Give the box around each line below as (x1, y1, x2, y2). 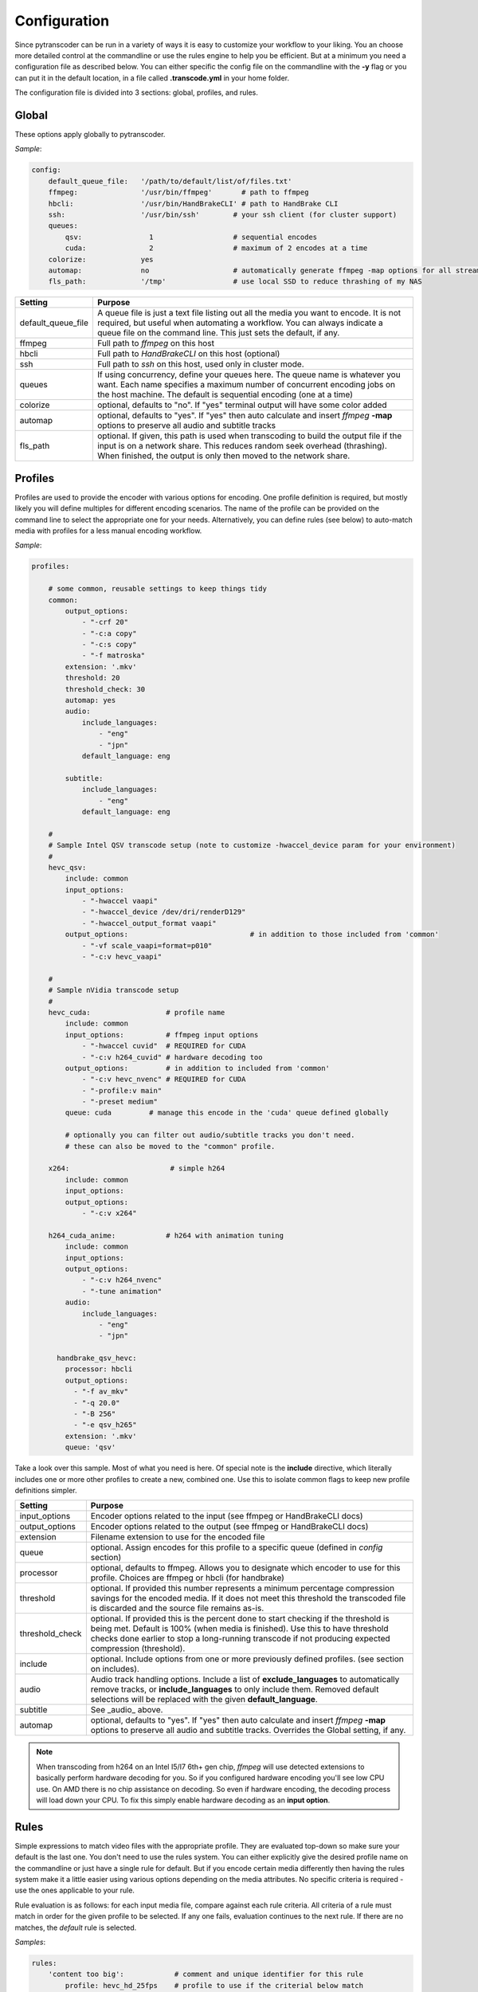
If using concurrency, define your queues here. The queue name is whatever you (96, 369, 402, 380)
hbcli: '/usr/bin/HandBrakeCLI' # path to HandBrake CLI (48, 199, 339, 208)
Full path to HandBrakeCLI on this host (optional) (96, 348, 280, 359)
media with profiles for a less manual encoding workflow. (14, 526, 202, 535)
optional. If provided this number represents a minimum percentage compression (90, 1582, 394, 1594)
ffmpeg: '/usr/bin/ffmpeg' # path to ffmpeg (48, 188, 309, 197)
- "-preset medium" (81, 1097, 159, 1107)
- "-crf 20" (81, 618, 129, 627)
